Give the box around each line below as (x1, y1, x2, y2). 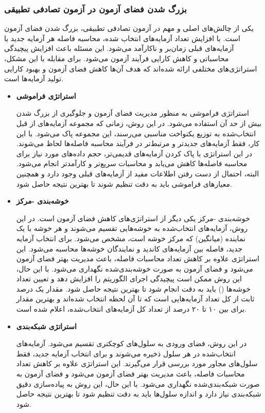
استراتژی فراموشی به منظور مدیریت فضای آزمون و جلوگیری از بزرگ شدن (16, 107, 249, 118)
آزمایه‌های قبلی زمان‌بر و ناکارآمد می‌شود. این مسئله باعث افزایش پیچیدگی (4, 43, 234, 53)
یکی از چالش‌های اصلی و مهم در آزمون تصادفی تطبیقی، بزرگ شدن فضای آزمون (4, 23, 254, 33)
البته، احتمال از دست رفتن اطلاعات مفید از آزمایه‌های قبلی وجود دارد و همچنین (16, 168, 259, 178)
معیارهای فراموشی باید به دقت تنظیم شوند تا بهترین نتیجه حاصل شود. (16, 178, 232, 189)
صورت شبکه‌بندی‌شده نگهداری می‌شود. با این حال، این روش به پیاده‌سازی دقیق (16, 378, 260, 389)
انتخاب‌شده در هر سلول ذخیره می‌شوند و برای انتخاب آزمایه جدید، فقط (16, 348, 236, 358)
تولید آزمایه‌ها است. (4, 73, 64, 84)
